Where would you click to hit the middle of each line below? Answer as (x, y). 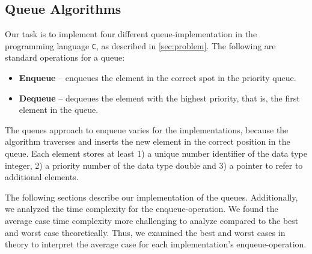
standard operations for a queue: (65, 57)
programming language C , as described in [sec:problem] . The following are (140, 45)
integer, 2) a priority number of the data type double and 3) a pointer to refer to (154, 165)
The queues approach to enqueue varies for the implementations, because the (147, 129)
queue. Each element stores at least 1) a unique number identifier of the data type (156, 153)
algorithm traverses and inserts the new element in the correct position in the (148, 141)
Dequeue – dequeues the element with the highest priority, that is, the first (159, 98)
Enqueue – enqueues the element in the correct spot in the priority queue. (158, 78)
